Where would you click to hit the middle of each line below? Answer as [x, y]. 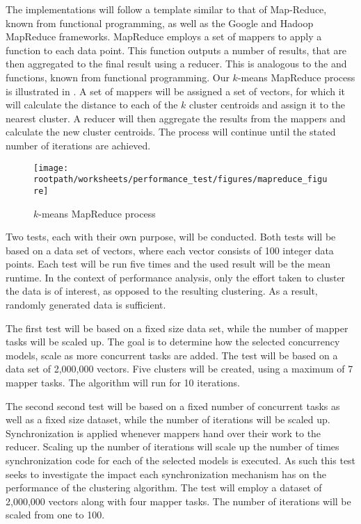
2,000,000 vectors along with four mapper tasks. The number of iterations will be [178, 501]
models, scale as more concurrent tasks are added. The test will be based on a [172, 355]
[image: [51, 168]
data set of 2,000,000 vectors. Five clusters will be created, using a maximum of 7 [179, 369]
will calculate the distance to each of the [92, 105]
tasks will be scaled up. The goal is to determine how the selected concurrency [173, 342]
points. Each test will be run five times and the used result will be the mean [168, 264]
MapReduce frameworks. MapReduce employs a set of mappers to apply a [164, 36]
